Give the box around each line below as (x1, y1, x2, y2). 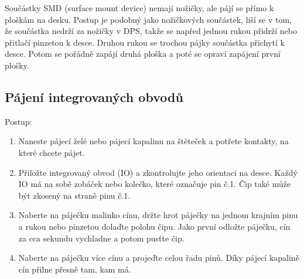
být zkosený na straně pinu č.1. (18, 189, 131, 201)
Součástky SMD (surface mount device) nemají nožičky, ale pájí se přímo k (5, 2, 274, 13)
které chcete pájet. (18, 146, 85, 158)
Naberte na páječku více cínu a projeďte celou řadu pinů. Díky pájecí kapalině (18, 251, 299, 264)
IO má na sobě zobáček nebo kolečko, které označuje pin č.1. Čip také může (18, 178, 291, 190)
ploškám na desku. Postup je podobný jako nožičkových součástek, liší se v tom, (5, 13, 292, 25)
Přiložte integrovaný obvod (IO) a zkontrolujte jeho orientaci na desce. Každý (18, 166, 298, 178)
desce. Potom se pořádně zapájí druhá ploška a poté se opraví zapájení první (5, 47, 281, 60)
